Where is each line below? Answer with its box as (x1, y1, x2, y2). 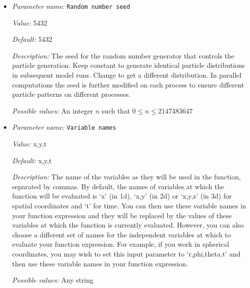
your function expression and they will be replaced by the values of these (12, 210, 232, 220)
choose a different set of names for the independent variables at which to (12, 229, 231, 239)
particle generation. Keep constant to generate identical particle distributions (12, 60, 245, 70)
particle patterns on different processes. (12, 89, 131, 99)
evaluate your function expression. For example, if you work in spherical (12, 239, 229, 249)
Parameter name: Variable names (12, 122, 116, 132)
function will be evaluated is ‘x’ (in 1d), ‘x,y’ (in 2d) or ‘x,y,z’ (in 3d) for (12, 191, 232, 201)
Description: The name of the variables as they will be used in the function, (12, 172, 241, 182)
